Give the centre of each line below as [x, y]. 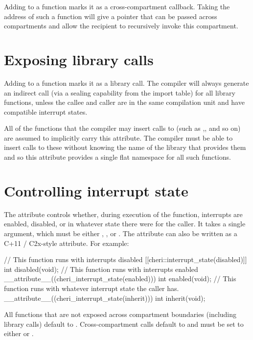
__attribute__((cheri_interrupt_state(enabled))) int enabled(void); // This [120, 279]
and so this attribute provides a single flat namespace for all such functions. [117, 157]
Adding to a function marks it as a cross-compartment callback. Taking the [117, 6]
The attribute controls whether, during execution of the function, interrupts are [123, 214]
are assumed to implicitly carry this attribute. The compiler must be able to [118, 137]
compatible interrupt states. [46, 111]
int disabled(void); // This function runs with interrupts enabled [101, 269]
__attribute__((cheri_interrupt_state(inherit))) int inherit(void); [105, 298]
